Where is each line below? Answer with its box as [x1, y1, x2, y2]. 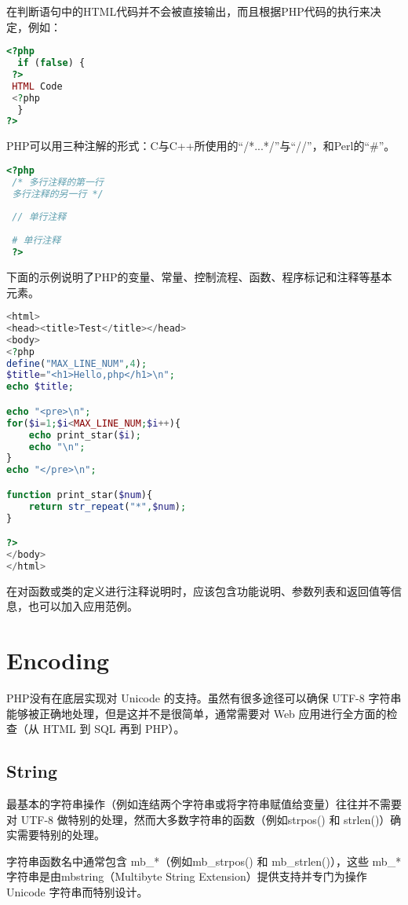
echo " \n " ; [28, 441, 86, 452]
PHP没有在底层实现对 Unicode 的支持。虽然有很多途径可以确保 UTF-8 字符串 [6, 690, 402, 705]
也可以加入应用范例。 [27, 598, 138, 614]
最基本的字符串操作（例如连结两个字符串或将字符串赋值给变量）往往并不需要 [6, 795, 402, 812]
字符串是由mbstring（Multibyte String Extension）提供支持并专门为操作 [6, 868, 367, 885]
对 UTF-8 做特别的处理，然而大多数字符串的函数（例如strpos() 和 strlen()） [6, 811, 391, 827]
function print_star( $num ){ [6, 489, 153, 500]
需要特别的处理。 [16, 826, 105, 843]
